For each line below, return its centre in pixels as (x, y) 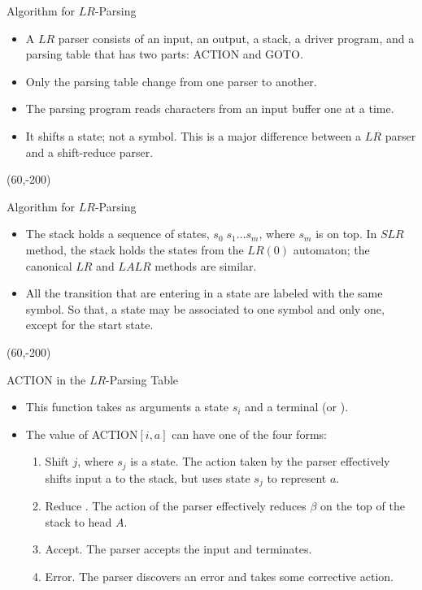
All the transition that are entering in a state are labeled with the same (204, 293)
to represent (297, 477)
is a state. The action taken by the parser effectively (260, 461)
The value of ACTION (82, 434)
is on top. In (346, 234)
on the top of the (363, 506)
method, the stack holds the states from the (135, 249)
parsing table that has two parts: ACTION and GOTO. (164, 54)
